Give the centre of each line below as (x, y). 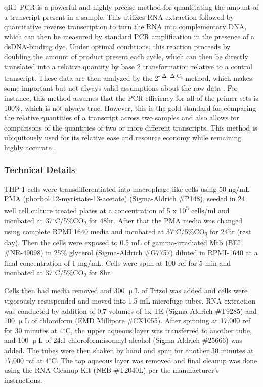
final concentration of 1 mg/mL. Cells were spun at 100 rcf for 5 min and (118, 262)
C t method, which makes (214, 77)
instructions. (23, 380)
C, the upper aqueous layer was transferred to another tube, (159, 330)
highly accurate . (30, 147)
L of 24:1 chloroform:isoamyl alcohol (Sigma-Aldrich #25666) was (140, 340)
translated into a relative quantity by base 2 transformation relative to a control (128, 66)
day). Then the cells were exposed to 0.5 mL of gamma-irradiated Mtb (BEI (122, 243)
